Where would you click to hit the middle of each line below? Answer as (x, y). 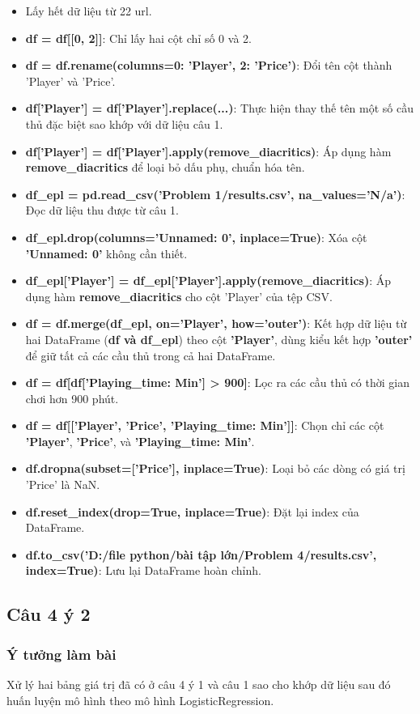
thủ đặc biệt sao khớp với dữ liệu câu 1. (124, 123)
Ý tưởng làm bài (62, 654)
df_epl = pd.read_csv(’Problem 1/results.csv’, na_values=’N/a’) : (215, 194)
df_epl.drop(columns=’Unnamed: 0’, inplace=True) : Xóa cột (196, 237)
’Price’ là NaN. (63, 484)
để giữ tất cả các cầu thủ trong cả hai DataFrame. (151, 355)
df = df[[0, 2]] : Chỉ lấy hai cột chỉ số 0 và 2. (138, 38)
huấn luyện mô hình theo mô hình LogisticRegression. (140, 700)
